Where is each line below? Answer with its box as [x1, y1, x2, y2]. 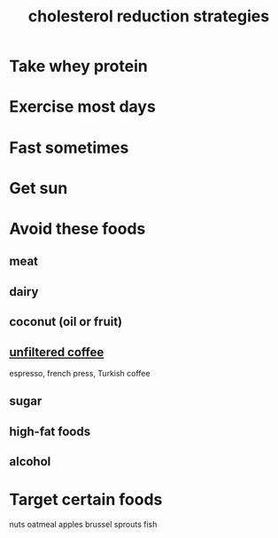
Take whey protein [9, 56, 148, 76]
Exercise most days [9, 97, 157, 117]
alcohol [9, 455, 51, 470]
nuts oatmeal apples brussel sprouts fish [9, 519, 158, 530]
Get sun [9, 178, 68, 198]
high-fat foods [9, 423, 91, 439]
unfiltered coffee [9, 344, 104, 360]
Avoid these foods [9, 218, 146, 239]
